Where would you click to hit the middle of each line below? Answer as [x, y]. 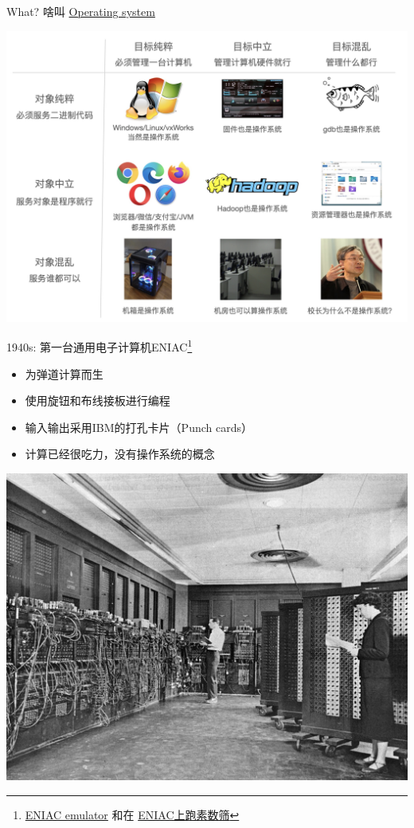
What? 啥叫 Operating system [81, 11]
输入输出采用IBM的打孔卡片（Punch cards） [139, 427]
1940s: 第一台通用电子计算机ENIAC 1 [100, 346]
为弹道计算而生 [64, 373]
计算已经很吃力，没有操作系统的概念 [120, 454]
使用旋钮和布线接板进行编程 [98, 400]
